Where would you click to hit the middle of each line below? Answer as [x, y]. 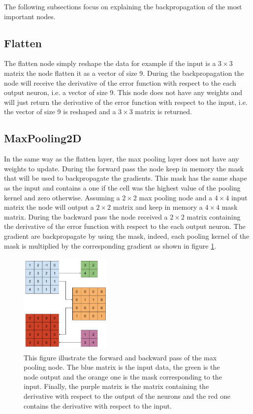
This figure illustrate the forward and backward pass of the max [120, 357]
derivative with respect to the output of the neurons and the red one [127, 396]
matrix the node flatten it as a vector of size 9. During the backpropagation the [124, 73]
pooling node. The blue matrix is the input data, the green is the [122, 367]
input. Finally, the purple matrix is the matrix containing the [116, 386]
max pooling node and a [176, 197]
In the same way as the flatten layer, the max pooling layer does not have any [122, 159]
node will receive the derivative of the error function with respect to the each [120, 82]
